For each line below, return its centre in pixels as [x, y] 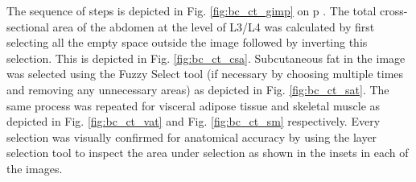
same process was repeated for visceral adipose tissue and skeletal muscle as [194, 105]
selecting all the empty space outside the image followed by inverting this [187, 42]
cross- [394, 10]
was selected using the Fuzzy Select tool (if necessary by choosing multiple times [205, 74]
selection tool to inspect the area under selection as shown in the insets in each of [208, 153]
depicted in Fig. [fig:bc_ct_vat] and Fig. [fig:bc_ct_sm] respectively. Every [194, 121]
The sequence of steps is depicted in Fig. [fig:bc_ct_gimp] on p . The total [192, 10]
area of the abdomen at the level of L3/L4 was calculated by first [214, 26]
